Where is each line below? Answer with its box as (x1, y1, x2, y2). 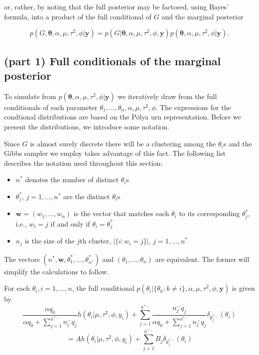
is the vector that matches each (73, 208, 169, 219)
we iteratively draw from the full (118, 91, 217, 101)
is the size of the (24, 236, 75, 246)
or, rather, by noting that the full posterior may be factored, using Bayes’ (4, 1, 229, 11)
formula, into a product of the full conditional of (4, 11, 152, 21)
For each (4, 283, 30, 293)
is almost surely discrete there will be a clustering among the (30, 138, 216, 148)
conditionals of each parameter (4, 102, 98, 112)
